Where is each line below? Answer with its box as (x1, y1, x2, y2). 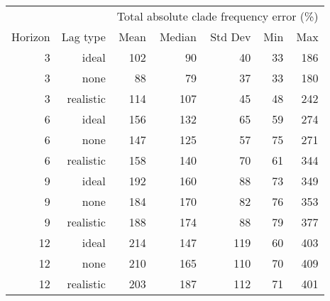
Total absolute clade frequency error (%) (116, 8, 319, 24)
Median (159, 28, 197, 45)
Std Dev (210, 28, 251, 45)
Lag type (61, 28, 106, 45)
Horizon (11, 28, 50, 45)
